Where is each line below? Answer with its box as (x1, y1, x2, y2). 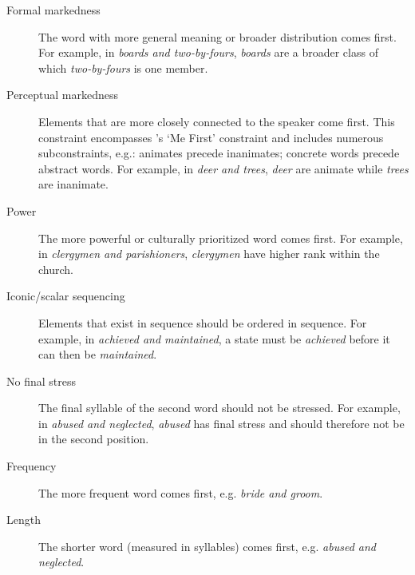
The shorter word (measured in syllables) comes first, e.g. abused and (38, 537, 376, 554)
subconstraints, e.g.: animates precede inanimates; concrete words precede (38, 145, 400, 161)
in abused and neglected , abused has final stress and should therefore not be (38, 414, 405, 431)
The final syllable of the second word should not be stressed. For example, (38, 399, 401, 416)
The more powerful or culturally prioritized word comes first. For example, (38, 229, 403, 246)
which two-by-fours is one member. (38, 59, 208, 76)
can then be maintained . (38, 346, 157, 363)
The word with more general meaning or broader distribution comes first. (38, 28, 397, 45)
